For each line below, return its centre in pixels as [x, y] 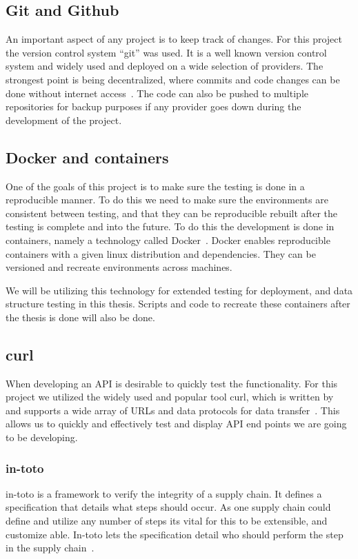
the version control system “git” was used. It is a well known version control [166, 52]
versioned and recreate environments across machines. [119, 267]
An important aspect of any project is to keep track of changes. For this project [174, 39]
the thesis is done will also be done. [80, 317]
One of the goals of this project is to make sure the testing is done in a [155, 186]
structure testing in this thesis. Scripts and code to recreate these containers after [178, 304]
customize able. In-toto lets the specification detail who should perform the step [175, 534]
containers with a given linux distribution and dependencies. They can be [161, 253]
